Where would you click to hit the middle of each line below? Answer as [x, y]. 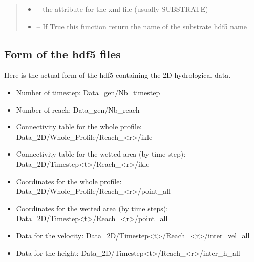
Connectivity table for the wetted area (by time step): [101, 154]
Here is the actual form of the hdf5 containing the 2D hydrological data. [118, 75]
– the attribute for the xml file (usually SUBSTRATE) [122, 9]
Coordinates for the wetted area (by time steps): [92, 208]
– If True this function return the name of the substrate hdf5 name [142, 26]
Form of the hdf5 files [62, 53]
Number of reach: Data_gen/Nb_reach [78, 109]
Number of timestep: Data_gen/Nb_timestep [88, 92]
